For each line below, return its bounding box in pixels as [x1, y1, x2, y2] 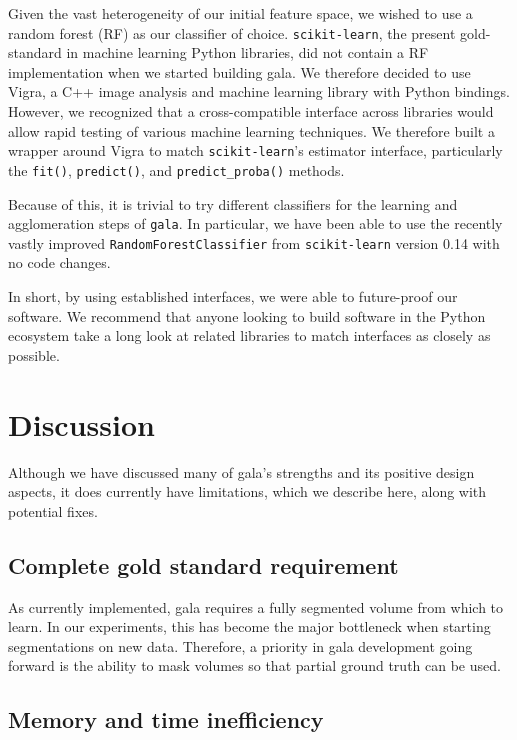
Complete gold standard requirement [8, 549, 399, 580]
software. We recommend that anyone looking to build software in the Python [8, 305, 486, 326]
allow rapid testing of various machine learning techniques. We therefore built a [8, 120, 495, 141]
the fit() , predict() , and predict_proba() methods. [8, 159, 345, 180]
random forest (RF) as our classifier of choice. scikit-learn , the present [8, 22, 456, 43]
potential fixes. [8, 500, 98, 521]
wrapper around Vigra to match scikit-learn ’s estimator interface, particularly [8, 140, 503, 161]
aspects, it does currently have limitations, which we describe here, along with [8, 481, 487, 502]
